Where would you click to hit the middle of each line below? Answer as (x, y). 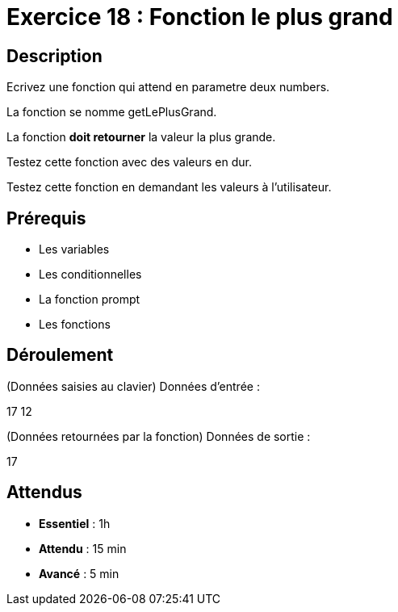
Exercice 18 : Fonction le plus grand (200, 17)
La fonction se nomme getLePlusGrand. (112, 112)
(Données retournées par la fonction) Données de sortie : (159, 436)
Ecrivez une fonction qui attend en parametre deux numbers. (168, 87)
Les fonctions (75, 325)
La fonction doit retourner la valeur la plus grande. (141, 137)
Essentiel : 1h (75, 523)
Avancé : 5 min (79, 573)
